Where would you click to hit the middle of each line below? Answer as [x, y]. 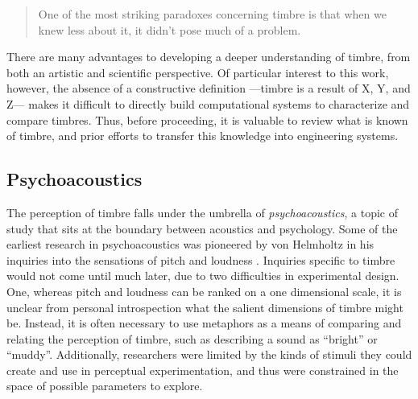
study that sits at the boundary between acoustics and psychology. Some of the [202, 228]
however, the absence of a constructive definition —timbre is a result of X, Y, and [209, 88]
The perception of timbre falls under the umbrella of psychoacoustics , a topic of [202, 212]
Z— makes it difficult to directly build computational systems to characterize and [208, 103]
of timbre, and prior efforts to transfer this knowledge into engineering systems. [203, 136]
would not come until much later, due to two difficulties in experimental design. [203, 276]
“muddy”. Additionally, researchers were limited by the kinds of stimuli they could [209, 354]
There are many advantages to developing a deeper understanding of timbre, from [209, 57]
